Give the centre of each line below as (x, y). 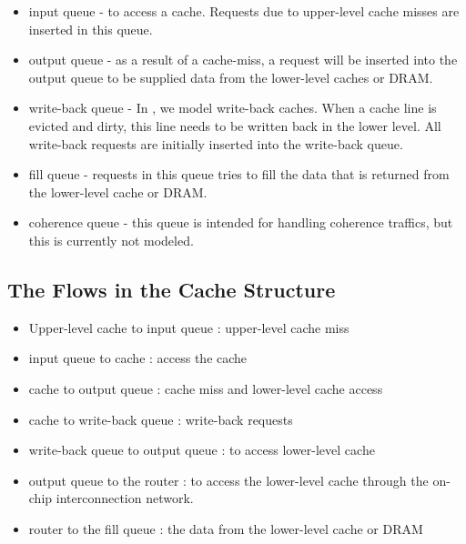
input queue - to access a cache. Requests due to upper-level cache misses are (244, 11)
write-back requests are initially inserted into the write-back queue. (216, 143)
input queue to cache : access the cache (138, 358)
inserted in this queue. (91, 29)
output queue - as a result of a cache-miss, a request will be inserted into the (243, 60)
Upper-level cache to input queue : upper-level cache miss (189, 327)
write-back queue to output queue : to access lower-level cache (202, 450)
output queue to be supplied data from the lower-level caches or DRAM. (231, 77)
